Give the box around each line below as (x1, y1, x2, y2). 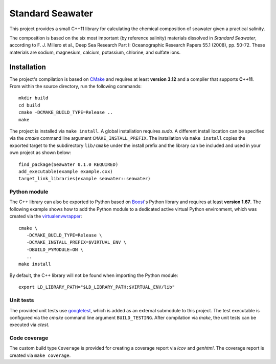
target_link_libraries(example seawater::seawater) (18, 176, 151, 182)
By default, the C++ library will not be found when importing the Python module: (9, 272, 178, 279)
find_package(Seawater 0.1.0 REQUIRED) (18, 161, 119, 167)
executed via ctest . (9, 322, 50, 328)
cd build (18, 102, 40, 108)
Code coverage (9, 334, 49, 341)
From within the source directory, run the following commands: (9, 83, 142, 90)
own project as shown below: (9, 149, 72, 156)
